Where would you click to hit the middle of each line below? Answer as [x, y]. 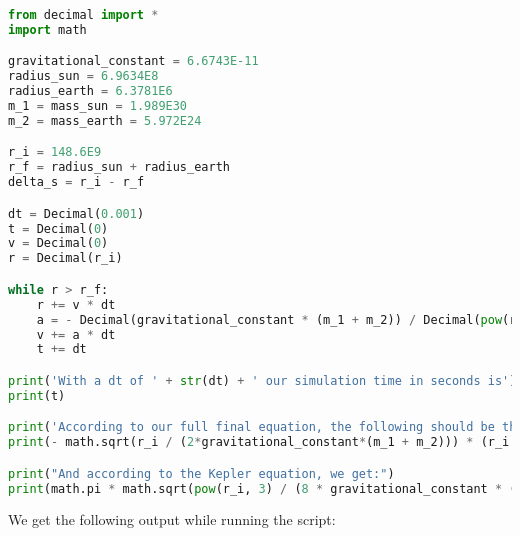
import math [47, 29]
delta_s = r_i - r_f [76, 182]
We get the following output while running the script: [172, 519]
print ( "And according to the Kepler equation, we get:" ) [201, 473]
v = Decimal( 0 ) [58, 243]
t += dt [61, 349]
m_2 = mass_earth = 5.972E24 [105, 120]
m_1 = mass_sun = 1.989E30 [98, 106]
